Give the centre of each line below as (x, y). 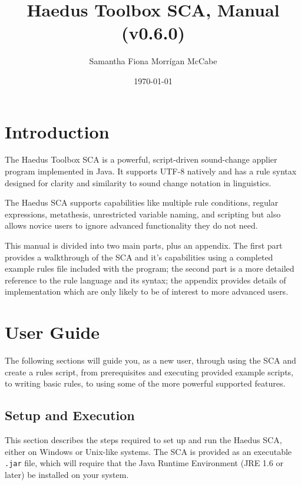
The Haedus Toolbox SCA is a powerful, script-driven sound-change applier (141, 159)
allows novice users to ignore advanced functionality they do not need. (131, 225)
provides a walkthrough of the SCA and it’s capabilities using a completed (139, 257)
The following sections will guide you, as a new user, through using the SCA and (150, 360)
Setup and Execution (70, 415)
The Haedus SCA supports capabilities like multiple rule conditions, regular (142, 202)
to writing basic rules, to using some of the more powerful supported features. (145, 383)
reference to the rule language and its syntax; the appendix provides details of (145, 280)
